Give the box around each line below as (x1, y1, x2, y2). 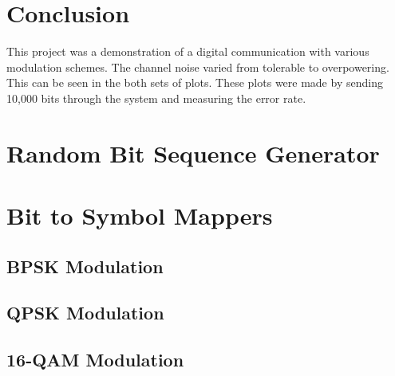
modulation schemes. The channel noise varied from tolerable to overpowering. (6, 58, 389, 75)
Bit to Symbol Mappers (6, 199, 273, 232)
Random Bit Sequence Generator (6, 136, 380, 169)
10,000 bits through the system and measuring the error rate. (6, 89, 306, 106)
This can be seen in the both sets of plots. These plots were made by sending (6, 74, 383, 91)
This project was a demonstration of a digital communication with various (6, 43, 369, 60)
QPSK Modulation (6, 300, 164, 325)
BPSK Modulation (6, 253, 164, 278)
